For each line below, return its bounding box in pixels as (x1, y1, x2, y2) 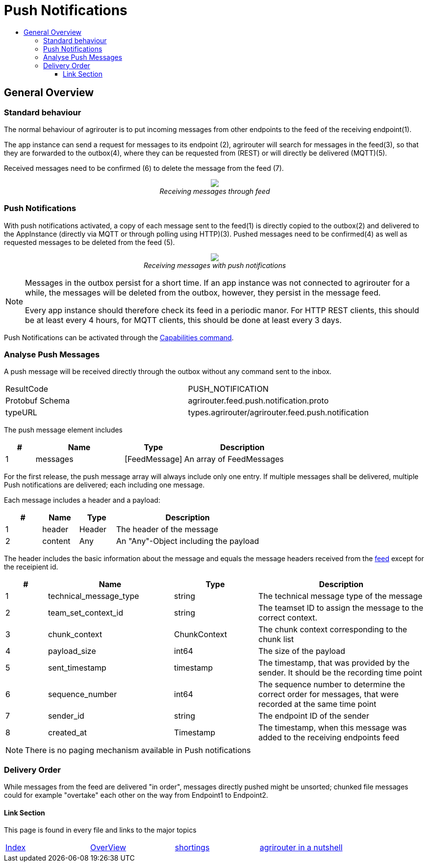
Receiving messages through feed (159, 187, 270, 195)
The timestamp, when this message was (258, 723, 407, 733)
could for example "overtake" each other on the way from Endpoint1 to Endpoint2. (4, 791, 268, 800)
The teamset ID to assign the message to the (258, 603, 424, 613)
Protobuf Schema (5, 396, 70, 406)
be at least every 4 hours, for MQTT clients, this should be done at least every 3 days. (25, 315, 342, 325)
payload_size (48, 646, 96, 656)
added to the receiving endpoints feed (258, 732, 400, 743)
